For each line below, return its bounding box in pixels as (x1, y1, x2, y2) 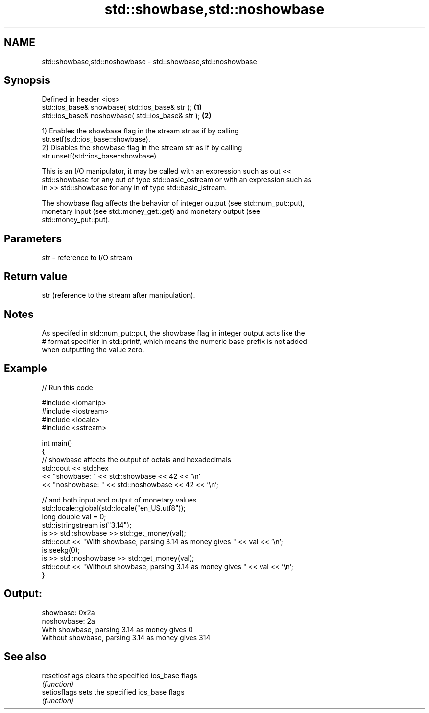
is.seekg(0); (42, 545, 80, 554)
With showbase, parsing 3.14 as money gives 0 (42, 625, 193, 634)
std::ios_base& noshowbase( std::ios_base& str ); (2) (42, 111, 212, 120)
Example (4, 362, 47, 375)
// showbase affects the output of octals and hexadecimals (42, 455, 231, 464)
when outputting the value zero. (42, 345, 144, 354)
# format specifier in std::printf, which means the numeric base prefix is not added (42, 337, 307, 345)
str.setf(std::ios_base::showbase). (42, 135, 150, 144)
